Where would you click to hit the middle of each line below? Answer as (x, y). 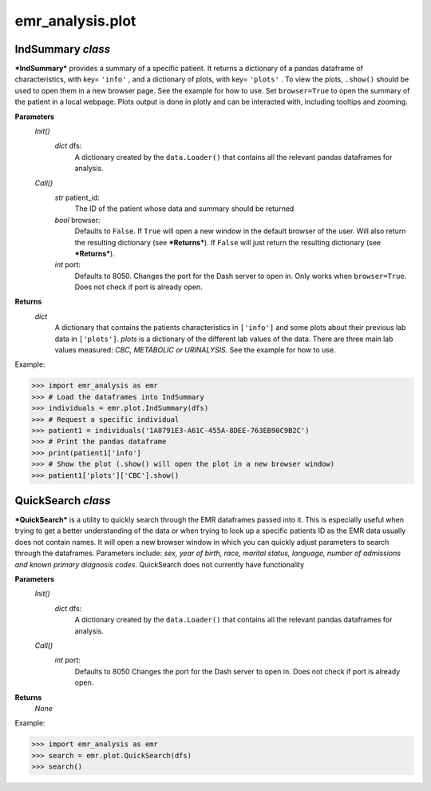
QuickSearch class (63, 501)
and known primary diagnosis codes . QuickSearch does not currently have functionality (160, 564)
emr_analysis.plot (75, 21)
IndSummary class (63, 49)
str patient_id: (77, 197)
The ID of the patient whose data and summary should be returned (184, 209)
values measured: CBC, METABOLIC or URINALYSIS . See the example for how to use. (195, 350)
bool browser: (77, 220)
